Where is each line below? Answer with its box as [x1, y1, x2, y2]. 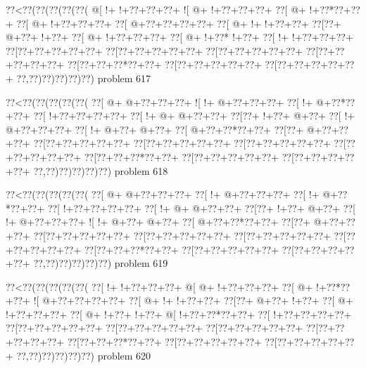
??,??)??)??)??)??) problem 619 [33, 256, 168, 270]
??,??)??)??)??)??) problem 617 [16, 70, 151, 85]
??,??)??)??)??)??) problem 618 [33, 163, 168, 178]
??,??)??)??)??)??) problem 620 [16, 348, 151, 362]
